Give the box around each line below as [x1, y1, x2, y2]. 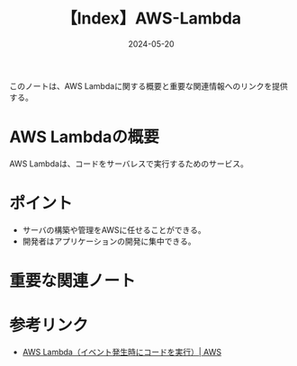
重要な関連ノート [9, 271, 137, 290]
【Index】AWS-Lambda [61, 8, 241, 29]
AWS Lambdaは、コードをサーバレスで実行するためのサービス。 [9, 158, 249, 169]
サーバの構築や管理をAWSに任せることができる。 [22, 224, 207, 235]
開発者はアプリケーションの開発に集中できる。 [22, 236, 196, 246]
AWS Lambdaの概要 [9, 127, 159, 147]
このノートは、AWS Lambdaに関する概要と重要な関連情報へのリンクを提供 [9, 80, 288, 91]
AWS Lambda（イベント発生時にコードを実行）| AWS [22, 346, 222, 357]
